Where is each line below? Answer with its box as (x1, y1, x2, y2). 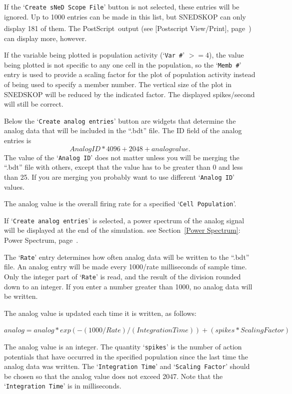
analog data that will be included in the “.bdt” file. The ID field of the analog (4, 125, 242, 136)
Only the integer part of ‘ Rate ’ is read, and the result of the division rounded (4, 271, 241, 281)
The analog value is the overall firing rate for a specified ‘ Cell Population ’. (4, 198, 236, 209)
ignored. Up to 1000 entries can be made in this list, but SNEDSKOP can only (4, 11, 246, 22)
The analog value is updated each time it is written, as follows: (4, 307, 196, 318)
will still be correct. (4, 99, 63, 109)
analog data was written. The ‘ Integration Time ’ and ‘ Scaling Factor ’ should (4, 361, 250, 371)
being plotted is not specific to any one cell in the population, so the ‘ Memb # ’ (4, 59, 241, 70)
